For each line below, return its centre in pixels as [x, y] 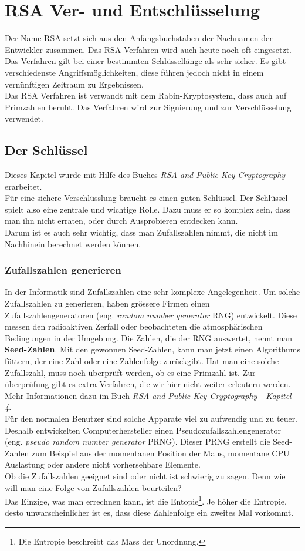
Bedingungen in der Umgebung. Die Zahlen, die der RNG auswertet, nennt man [149, 337]
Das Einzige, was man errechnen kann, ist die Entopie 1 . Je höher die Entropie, [146, 500]
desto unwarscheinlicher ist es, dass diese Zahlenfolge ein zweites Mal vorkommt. [149, 513]
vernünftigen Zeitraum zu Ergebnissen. [74, 84]
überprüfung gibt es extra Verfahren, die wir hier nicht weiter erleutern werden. [148, 384]
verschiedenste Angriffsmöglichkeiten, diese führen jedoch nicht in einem [134, 72]
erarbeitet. [23, 186]
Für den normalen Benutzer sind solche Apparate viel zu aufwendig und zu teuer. [151, 418]
